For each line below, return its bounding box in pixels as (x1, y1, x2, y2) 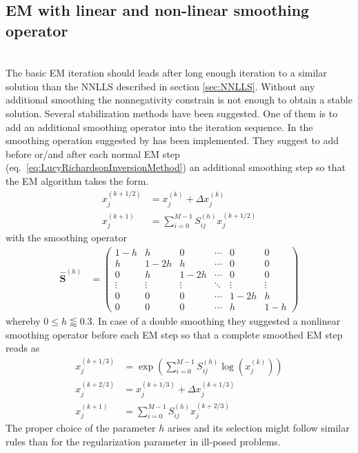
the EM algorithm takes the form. (6, 173, 149, 188)
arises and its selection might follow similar (167, 421, 350, 435)
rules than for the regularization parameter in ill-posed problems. (6, 434, 281, 448)
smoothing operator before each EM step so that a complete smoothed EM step (6, 327, 343, 341)
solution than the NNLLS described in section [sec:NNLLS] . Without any (6, 79, 315, 93)
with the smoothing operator (6, 230, 127, 245)
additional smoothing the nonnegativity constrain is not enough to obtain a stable (6, 92, 352, 107)
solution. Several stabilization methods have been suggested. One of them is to (6, 105, 338, 120)
